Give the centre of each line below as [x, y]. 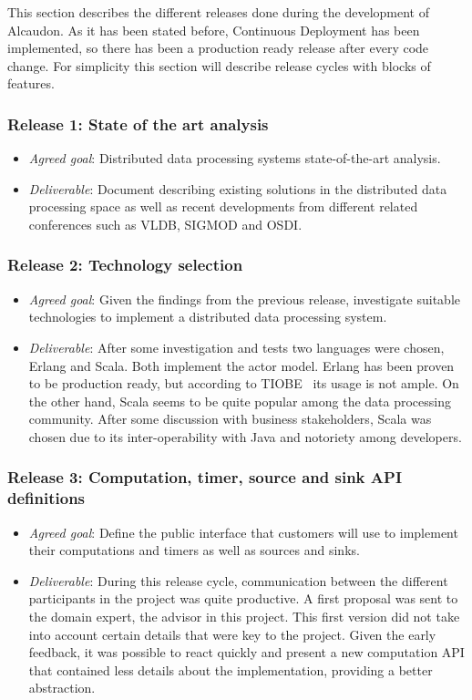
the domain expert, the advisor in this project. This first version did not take [244, 617]
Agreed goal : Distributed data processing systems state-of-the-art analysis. [235, 158]
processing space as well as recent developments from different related [223, 206]
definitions [46, 498]
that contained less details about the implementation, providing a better [231, 669]
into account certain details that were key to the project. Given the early [232, 634]
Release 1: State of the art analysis [138, 124]
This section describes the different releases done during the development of [218, 12]
